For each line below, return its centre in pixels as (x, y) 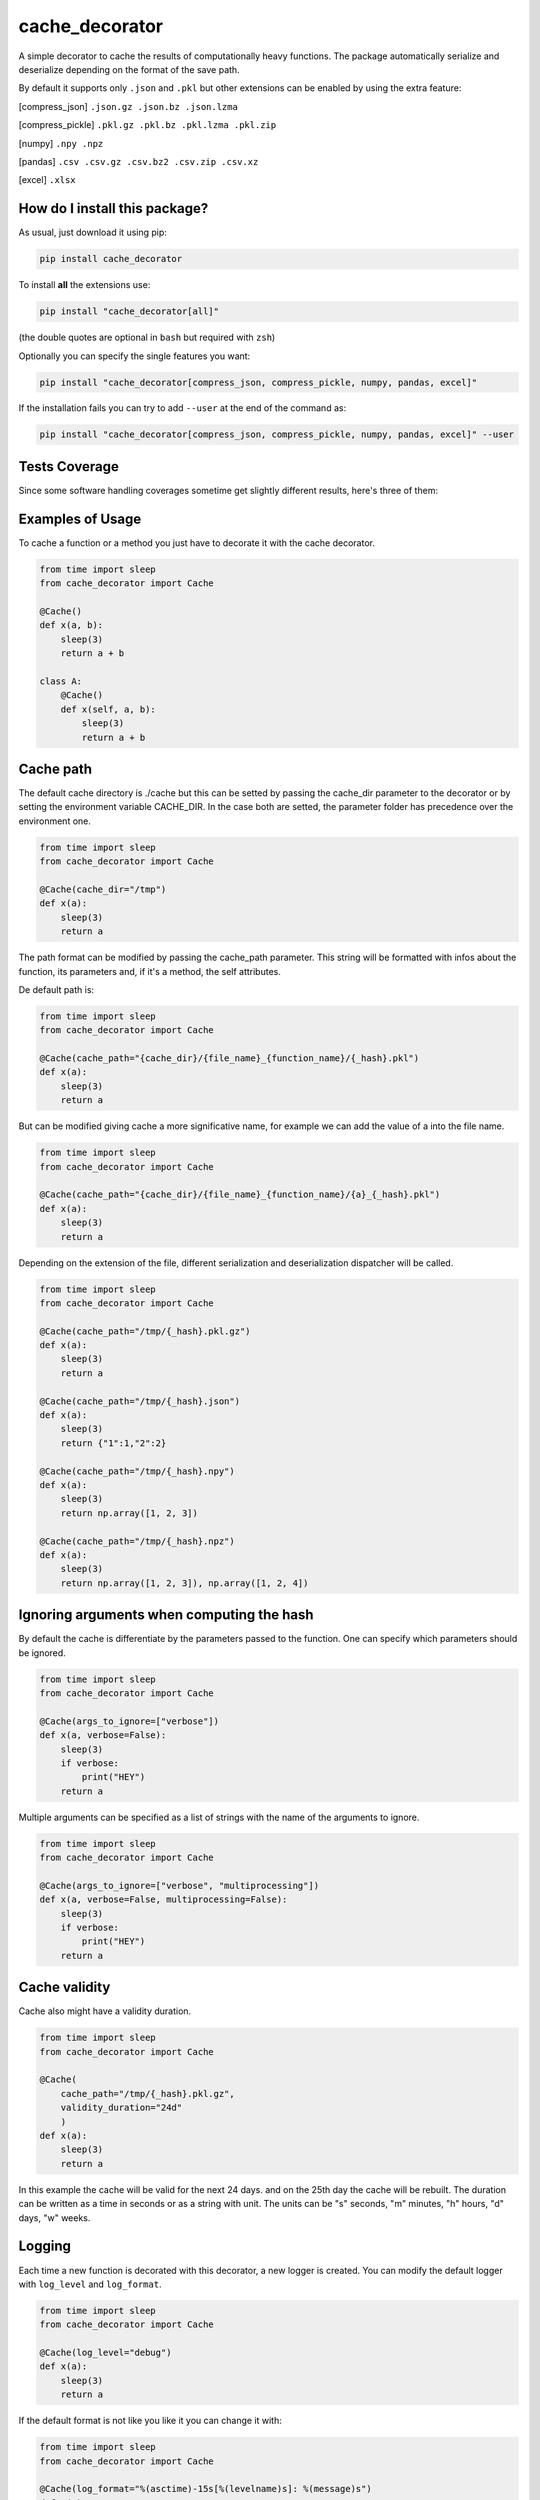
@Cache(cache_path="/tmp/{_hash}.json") (139, 1401)
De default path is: (56, 989)
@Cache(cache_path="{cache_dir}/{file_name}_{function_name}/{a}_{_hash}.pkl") (240, 1194)
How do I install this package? (113, 208)
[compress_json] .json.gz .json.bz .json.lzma (128, 106)
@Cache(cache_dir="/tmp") (103, 889)
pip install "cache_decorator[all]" (129, 311)
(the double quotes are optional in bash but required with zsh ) (147, 337)
